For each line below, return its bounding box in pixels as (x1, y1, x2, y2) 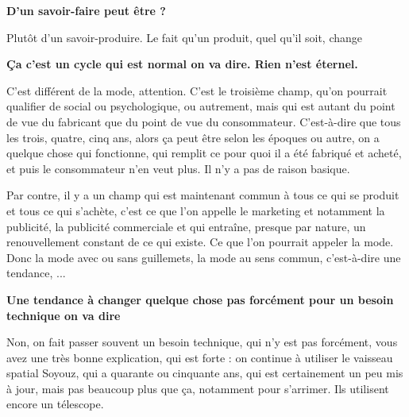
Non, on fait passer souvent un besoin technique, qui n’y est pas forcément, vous (6, 334, 398, 350)
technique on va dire (6, 307, 121, 323)
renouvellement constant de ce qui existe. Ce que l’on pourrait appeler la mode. (6, 234, 394, 250)
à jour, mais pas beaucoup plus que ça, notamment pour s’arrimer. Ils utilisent (6, 380, 389, 396)
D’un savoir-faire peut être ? (6, 2, 166, 18)
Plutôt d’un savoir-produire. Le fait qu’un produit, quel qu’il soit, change (6, 29, 363, 45)
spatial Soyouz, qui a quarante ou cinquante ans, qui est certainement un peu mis (6, 365, 403, 381)
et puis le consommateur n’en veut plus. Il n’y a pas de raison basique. (6, 160, 350, 176)
